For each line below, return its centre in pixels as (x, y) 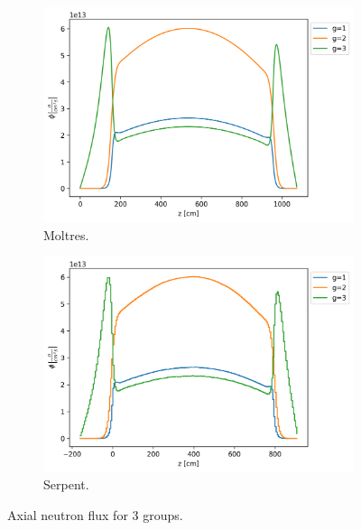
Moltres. (66, 234)
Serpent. (66, 484)
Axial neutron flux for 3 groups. (95, 514)
